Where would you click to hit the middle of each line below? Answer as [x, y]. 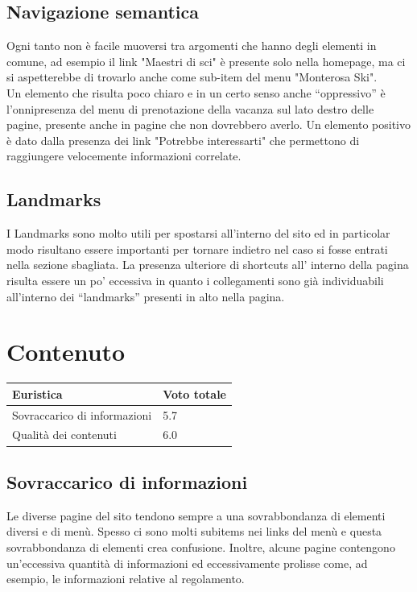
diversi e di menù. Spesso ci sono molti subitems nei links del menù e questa [194, 531]
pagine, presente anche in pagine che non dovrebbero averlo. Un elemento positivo [208, 124]
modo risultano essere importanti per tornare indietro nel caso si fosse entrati [197, 248]
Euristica [37, 393]
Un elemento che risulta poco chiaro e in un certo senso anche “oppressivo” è [196, 92]
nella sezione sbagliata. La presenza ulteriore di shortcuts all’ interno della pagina [208, 265]
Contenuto [66, 352]
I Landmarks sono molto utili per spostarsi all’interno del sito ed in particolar [198, 233]
